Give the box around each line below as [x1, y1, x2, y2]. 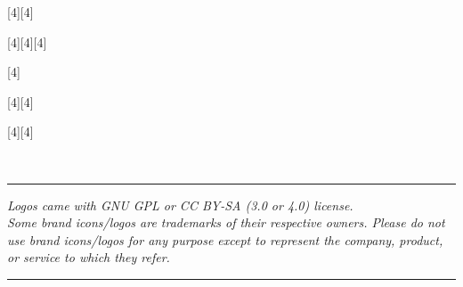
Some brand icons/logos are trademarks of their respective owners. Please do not [7, 213, 445, 232]
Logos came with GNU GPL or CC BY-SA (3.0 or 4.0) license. [7, 195, 353, 214]
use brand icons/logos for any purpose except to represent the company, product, [7, 230, 443, 249]
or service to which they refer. [7, 248, 170, 266]
